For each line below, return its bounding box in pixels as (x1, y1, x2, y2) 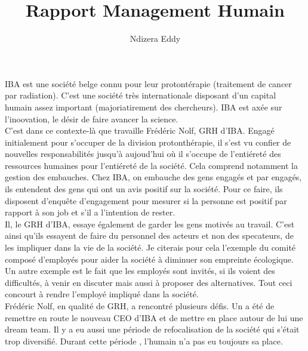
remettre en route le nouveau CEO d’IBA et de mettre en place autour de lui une (5, 311, 303, 324)
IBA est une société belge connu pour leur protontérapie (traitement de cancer (5, 77, 292, 90)
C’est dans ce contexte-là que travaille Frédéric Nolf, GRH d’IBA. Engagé (5, 124, 275, 137)
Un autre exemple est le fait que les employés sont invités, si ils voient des (5, 264, 275, 277)
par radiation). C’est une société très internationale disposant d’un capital (5, 89, 276, 101)
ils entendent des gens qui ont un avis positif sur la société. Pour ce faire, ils (5, 183, 283, 195)
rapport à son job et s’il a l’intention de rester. (5, 206, 175, 218)
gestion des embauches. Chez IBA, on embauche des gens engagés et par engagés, (5, 171, 302, 183)
